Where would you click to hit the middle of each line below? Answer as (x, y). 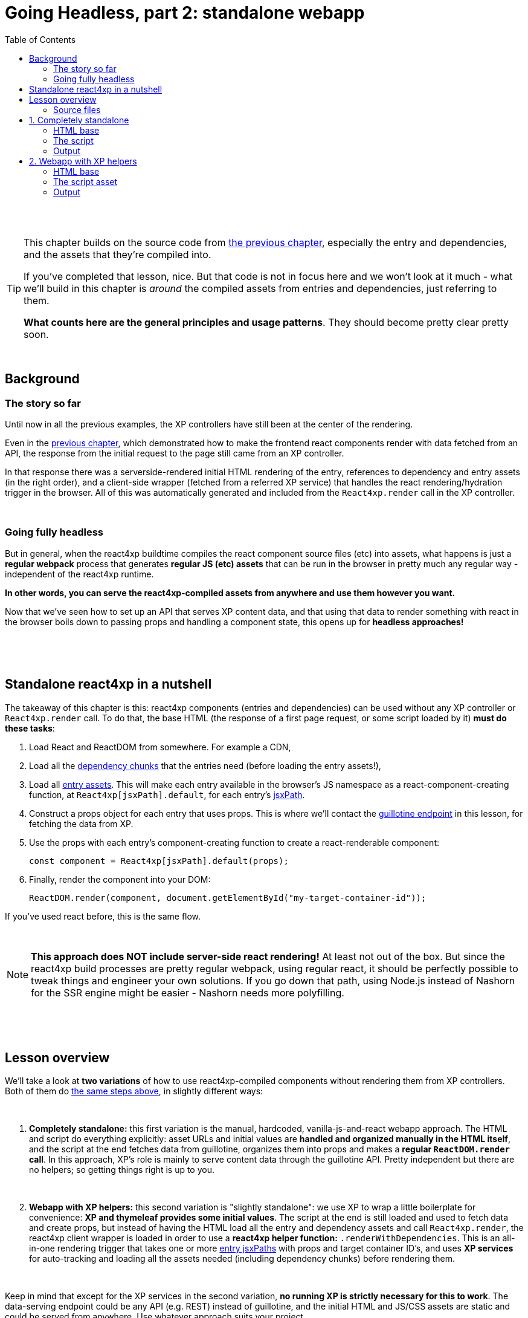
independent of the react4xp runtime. (79, 574)
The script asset (85, 181)
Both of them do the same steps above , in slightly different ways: (134, 1091)
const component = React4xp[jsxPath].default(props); (159, 861)
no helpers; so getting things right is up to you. (122, 1170)
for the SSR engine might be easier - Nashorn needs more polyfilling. (188, 992)
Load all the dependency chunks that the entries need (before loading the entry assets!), (205, 765)
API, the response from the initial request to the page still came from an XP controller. (175, 453)
